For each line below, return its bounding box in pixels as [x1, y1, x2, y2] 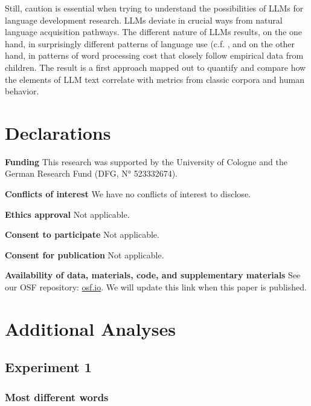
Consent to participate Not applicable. [5, 228, 159, 241]
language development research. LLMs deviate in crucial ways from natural [5, 13, 283, 26]
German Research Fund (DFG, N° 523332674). [5, 167, 178, 180]
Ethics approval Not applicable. [5, 208, 130, 220]
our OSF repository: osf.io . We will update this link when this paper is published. [5, 281, 307, 293]
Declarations [5, 120, 111, 145]
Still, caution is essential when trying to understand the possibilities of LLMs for [5, 2, 304, 14]
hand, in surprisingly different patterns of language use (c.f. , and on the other [5, 37, 295, 50]
